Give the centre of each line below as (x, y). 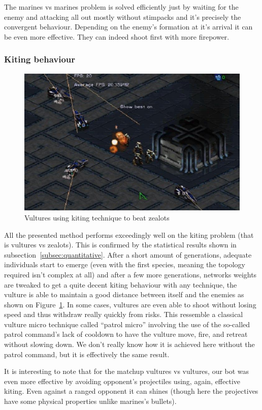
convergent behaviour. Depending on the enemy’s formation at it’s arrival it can (128, 27)
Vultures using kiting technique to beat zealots (97, 217)
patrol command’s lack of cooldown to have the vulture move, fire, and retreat (126, 334)
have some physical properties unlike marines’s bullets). (90, 401)
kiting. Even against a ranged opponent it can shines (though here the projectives (131, 391)
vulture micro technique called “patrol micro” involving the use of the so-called (127, 324)
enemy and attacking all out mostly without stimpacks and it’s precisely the (123, 17)
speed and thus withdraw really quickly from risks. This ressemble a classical (124, 314)
